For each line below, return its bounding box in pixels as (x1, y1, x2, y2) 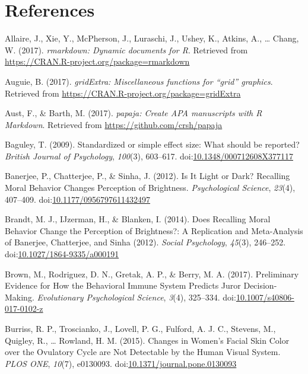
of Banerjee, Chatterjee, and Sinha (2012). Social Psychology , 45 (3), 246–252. (5, 236, 286, 248)
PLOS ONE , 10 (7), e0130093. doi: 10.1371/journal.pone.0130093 (5, 357, 237, 369)
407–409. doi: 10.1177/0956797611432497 (5, 193, 151, 205)
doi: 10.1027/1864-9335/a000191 (5, 248, 119, 260)
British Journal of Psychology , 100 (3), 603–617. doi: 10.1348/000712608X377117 (5, 149, 293, 162)
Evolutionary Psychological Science (37, 290, 164, 303)
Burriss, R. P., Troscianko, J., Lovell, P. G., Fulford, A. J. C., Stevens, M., (5, 322, 276, 334)
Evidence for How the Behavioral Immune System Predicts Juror (5, 279, 241, 292)
